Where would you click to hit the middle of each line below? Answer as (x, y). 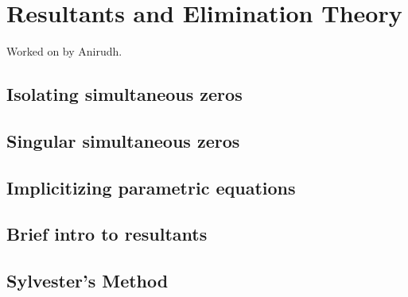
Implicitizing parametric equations (151, 187)
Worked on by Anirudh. (64, 51)
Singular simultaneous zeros (123, 140)
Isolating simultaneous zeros (124, 94)
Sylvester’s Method (87, 281)
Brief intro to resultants (107, 234)
